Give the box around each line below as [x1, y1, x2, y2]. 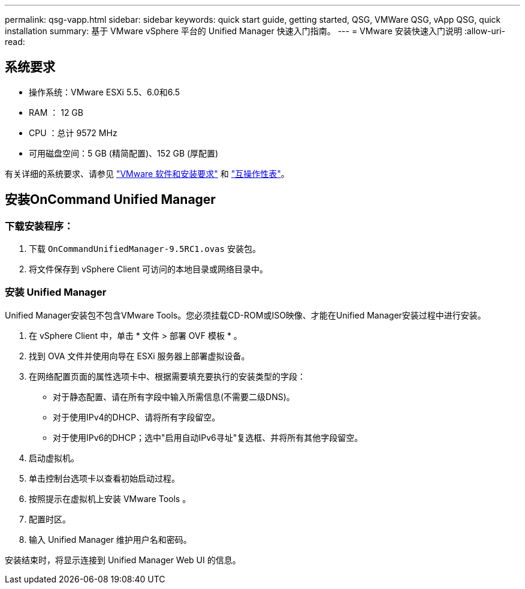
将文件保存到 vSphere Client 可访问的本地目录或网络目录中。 [29, 264, 268, 275]
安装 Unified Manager [5, 286, 107, 299]
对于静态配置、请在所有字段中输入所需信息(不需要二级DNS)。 [53, 391, 295, 402]
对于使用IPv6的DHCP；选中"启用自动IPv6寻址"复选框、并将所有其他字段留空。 [53, 432, 363, 443]
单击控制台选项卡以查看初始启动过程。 [29, 473, 180, 483]
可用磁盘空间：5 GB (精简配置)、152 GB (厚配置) [29, 148, 219, 158]
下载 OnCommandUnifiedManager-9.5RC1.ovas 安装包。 [29, 244, 261, 254]
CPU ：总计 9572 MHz [29, 127, 117, 138]
